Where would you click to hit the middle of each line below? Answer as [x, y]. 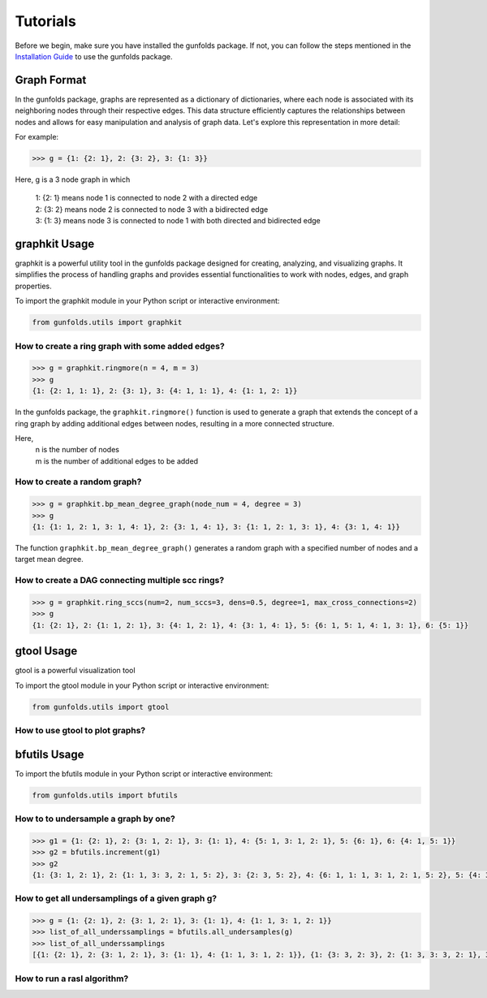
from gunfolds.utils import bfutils [105, 795]
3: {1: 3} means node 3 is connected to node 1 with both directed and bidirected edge [178, 221]
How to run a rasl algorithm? [72, 979]
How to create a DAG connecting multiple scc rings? [120, 581]
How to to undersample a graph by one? [95, 819]
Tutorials [45, 21]
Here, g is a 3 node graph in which [73, 179]
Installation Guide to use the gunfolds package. [94, 56]
